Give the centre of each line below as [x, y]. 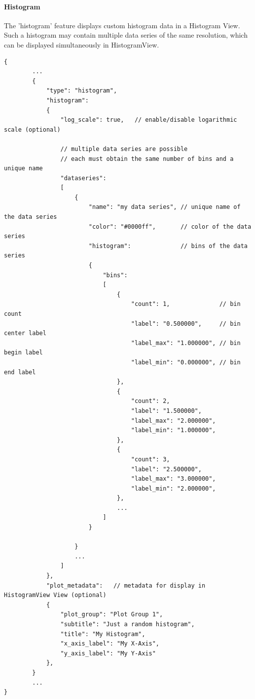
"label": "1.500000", [166, 411]
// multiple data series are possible [124, 149]
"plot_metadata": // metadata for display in [126, 585]
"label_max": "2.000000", [173, 421]
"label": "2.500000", [166, 469]
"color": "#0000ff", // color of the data [170, 226]
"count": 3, [150, 459]
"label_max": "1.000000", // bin [186, 343]
